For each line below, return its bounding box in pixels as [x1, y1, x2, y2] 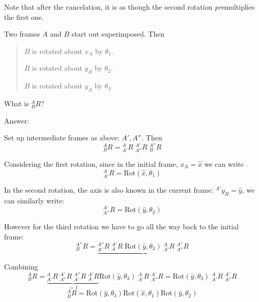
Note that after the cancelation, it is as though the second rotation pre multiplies [4, 2, 255, 12]
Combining [4, 261, 38, 272]
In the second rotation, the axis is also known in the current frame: [4, 184, 214, 195]
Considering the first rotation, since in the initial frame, [4, 158, 178, 169]
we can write [204, 158, 244, 169]
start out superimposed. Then [71, 28, 165, 39]
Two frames [4, 28, 40, 39]
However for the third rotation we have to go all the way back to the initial [4, 221, 239, 232]
